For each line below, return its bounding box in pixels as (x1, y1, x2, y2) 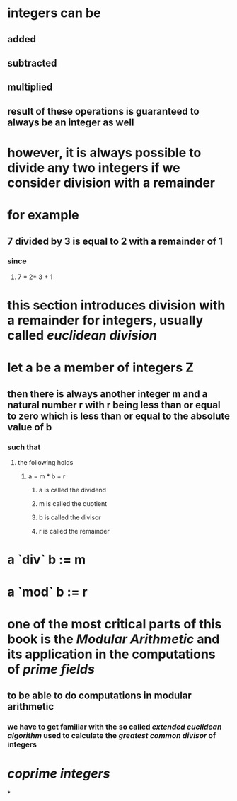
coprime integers (7, 766, 110, 781)
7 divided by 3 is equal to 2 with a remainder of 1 (7, 235, 223, 247)
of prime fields (7, 662, 96, 677)
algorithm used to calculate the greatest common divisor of (7, 730, 216, 740)
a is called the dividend (38, 485, 107, 494)
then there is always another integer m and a (7, 388, 208, 400)
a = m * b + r (28, 472, 66, 480)
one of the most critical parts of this (7, 616, 222, 633)
